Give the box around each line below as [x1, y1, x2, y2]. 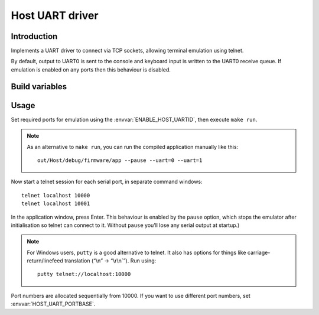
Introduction [11, 31, 58, 41]
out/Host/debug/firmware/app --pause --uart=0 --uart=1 [37, 157, 203, 164]
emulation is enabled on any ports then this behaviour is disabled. [11, 66, 171, 73]
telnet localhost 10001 [21, 200, 90, 207]
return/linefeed [27, 257, 63, 264]
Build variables [11, 82, 67, 92]
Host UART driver [11, 9, 99, 22]
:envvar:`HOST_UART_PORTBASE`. [11, 300, 96, 307]
